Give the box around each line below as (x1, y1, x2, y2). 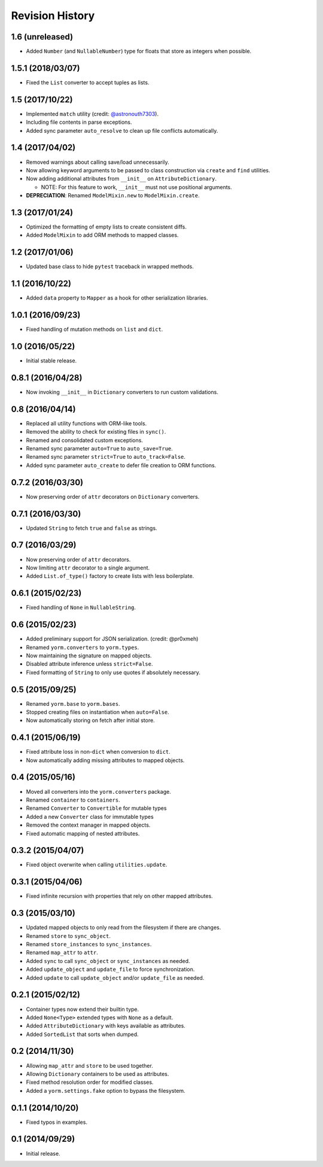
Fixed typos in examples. (26, 1119, 88, 1126)
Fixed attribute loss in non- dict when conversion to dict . (26, 748, 170, 755)
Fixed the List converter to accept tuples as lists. (26, 78, 150, 86)
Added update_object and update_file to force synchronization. (26, 966, 195, 973)
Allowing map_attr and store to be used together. (26, 1062, 154, 1069)
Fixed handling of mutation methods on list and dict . (26, 326, 163, 333)
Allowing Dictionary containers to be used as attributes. (26, 1070, 169, 1077)
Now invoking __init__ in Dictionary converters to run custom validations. (26, 388, 218, 395)
